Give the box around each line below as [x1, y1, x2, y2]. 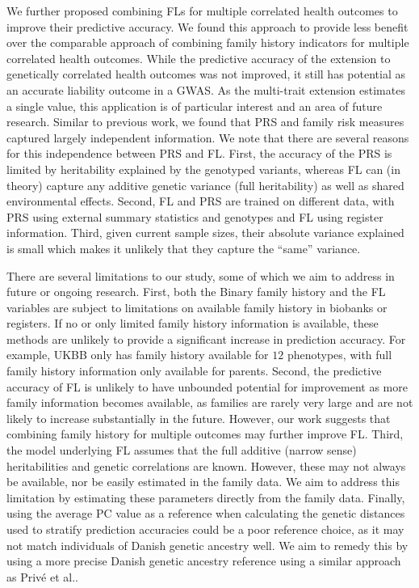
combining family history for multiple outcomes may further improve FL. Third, [6, 425, 404, 442]
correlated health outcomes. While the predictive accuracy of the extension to [6, 49, 391, 66]
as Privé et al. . [6, 568, 78, 585]
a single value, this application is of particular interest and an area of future [6, 97, 383, 114]
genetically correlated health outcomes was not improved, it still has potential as [6, 66, 405, 82]
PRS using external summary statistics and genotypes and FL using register [6, 208, 383, 225]
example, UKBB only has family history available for [6, 346, 269, 363]
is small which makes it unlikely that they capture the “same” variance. [6, 239, 361, 256]
